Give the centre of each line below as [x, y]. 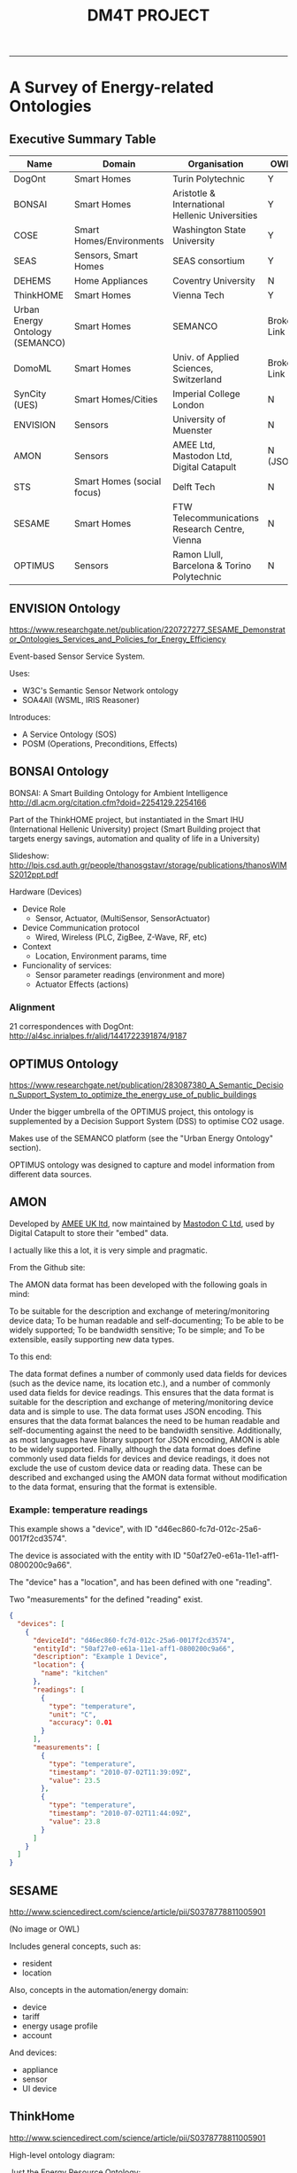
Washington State [209, 230]
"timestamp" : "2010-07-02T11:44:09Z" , [120, 1814]
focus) [88, 493]
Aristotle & [194, 193]
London [188, 405]
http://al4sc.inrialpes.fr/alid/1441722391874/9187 [98, 1036]
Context [36, 946]
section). [25, 1147]
